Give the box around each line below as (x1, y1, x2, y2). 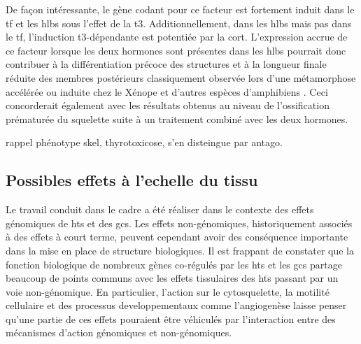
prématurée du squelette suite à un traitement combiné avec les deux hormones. (6, 111, 348, 126)
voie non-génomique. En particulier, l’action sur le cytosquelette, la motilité (6, 284, 330, 299)
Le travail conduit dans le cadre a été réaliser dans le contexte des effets (6, 202, 314, 217)
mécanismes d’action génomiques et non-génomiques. (6, 325, 232, 340)
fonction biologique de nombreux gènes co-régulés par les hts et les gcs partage (6, 257, 342, 271)
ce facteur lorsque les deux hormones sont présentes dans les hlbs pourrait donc (6, 43, 346, 57)
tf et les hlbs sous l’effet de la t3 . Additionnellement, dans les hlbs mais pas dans (6, 15, 352, 30)
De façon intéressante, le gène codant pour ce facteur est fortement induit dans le (6, 2, 355, 16)
